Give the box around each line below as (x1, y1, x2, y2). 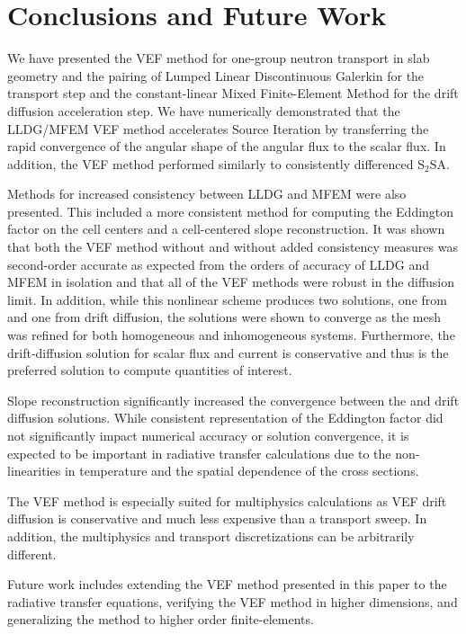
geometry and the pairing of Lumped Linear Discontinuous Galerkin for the (7, 66, 425, 85)
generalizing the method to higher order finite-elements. (7, 610, 314, 629)
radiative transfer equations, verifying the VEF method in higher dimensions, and (7, 592, 458, 611)
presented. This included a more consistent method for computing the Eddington (7, 201, 454, 220)
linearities (7, 461, 61, 480)
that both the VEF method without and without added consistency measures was (7, 237, 458, 256)
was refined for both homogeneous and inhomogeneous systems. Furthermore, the (7, 326, 455, 344)
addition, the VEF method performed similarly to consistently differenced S (7, 154, 425, 173)
